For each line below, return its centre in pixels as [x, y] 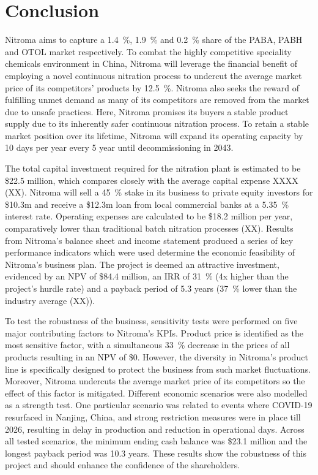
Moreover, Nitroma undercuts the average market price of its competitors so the [155, 381]
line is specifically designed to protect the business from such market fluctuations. [158, 369]
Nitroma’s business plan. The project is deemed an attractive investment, [142, 264]
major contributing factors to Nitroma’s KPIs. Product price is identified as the [154, 332]
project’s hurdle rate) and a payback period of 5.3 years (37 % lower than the [151, 288]
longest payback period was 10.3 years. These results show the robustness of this [156, 453]
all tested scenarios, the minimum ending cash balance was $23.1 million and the [156, 441]
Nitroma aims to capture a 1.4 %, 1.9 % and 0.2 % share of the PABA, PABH [154, 40]
